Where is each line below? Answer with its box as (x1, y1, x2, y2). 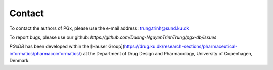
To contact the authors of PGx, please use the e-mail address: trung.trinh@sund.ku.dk (9, 25, 189, 31)
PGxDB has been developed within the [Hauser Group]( (9, 43, 125, 50)
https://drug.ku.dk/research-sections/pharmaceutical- (124, 43, 238, 50)
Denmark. (9, 58, 30, 64)
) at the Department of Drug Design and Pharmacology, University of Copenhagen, (80, 50, 253, 56)
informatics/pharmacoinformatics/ (9, 50, 81, 56)
